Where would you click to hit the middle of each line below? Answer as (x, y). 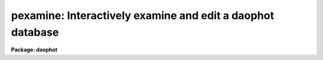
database (35, 32)
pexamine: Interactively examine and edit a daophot (143, 15)
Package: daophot (34, 50)
